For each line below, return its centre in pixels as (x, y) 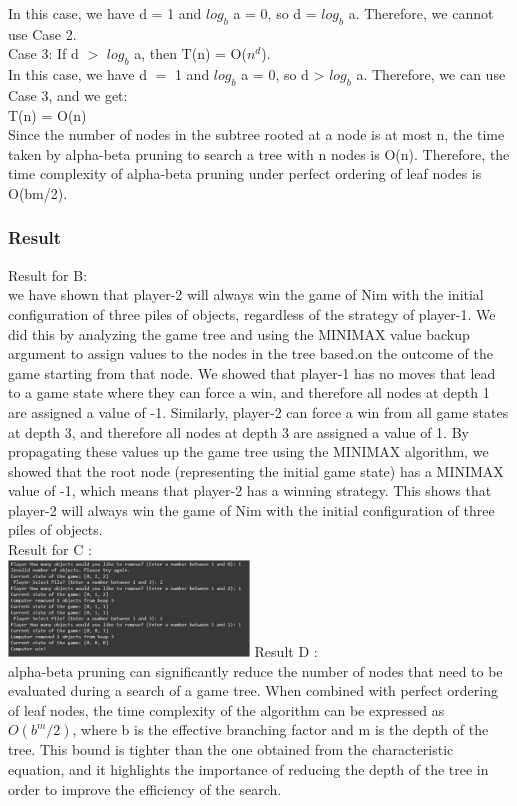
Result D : (286, 651)
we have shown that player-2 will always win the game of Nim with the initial (246, 294)
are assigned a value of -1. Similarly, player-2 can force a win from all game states (258, 411)
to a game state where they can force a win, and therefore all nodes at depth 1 (249, 392)
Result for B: (48, 274)
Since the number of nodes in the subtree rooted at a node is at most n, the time (256, 134)
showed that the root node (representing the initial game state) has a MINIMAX (256, 470)
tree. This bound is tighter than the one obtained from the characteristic (231, 749)
